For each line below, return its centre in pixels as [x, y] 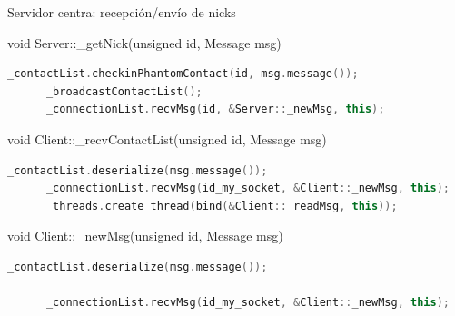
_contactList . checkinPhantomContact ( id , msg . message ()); [183, 74]
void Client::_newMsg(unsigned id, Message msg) [145, 236]
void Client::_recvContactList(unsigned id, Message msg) [167, 138]
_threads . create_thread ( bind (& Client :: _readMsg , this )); [222, 206]
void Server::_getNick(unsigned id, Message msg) [144, 42]
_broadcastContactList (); [124, 91]
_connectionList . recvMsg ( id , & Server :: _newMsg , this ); [215, 109]
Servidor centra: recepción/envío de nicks [122, 12]
